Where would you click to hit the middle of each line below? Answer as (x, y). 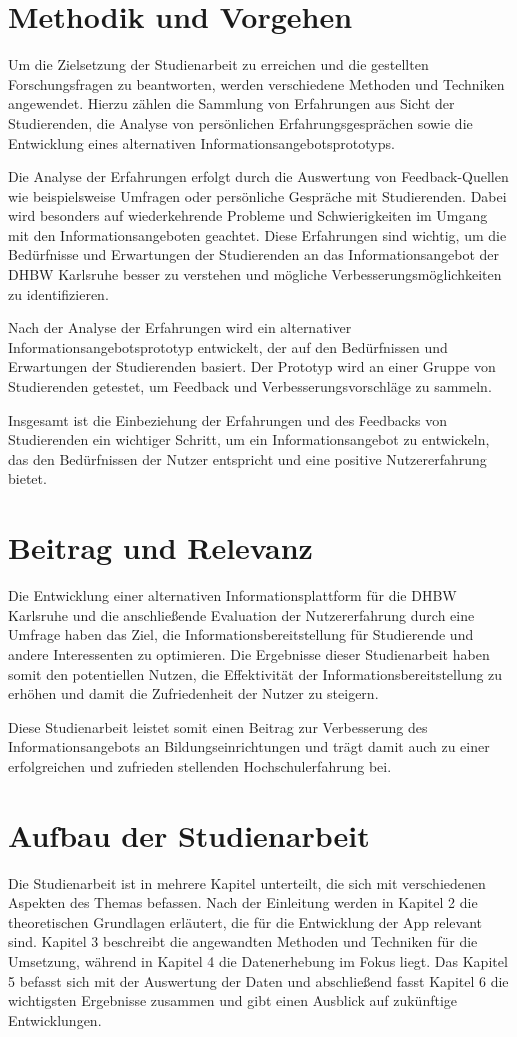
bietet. (27, 478)
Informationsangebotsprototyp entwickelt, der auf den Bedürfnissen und (228, 346)
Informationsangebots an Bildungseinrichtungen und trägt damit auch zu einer (249, 746)
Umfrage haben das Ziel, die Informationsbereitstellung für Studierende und (241, 634)
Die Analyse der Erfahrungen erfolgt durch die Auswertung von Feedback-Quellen (258, 176)
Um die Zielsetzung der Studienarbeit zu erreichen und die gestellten (218, 64)
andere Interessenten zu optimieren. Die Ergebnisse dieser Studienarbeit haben (249, 653)
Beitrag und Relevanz (160, 547)
